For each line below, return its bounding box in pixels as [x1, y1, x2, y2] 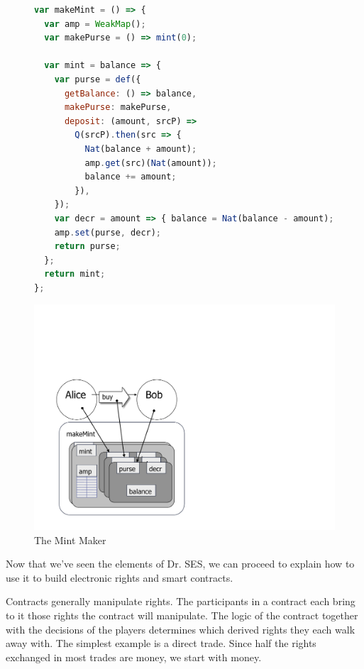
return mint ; [44, 269, 106, 280]
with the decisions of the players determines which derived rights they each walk [6, 621, 355, 636]
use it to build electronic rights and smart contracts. [6, 570, 233, 585]
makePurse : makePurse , [64, 102, 172, 113]
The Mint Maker [34, 532, 106, 547]
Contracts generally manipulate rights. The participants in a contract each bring [6, 594, 355, 609]
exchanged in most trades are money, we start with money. [6, 649, 262, 664]
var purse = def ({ [54, 74, 141, 84]
